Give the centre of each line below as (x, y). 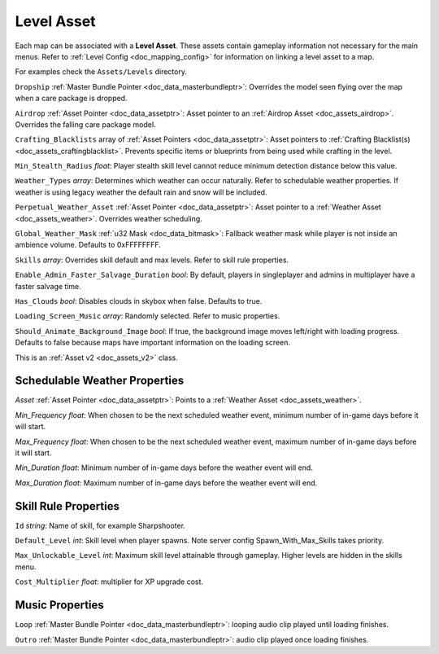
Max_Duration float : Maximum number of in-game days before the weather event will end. (166, 483)
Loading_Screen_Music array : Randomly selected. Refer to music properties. (148, 316)
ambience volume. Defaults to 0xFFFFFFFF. (88, 245)
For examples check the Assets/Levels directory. (101, 72)
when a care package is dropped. (71, 99)
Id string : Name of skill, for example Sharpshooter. (100, 525)
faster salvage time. (48, 286)
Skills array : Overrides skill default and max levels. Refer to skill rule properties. (152, 260)
